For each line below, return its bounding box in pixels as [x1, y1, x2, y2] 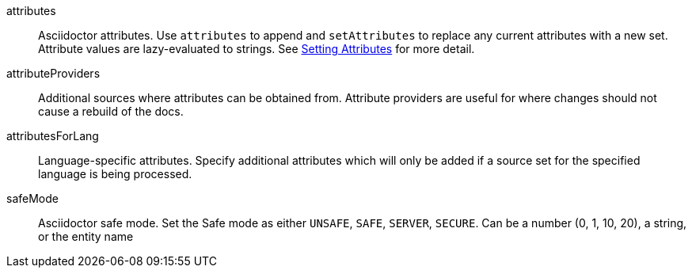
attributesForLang [6, 129, 99, 143]
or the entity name [38, 230, 134, 243]
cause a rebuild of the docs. [38, 105, 184, 118]
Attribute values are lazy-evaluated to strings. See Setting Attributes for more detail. [38, 42, 475, 55]
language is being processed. [38, 167, 192, 181]
